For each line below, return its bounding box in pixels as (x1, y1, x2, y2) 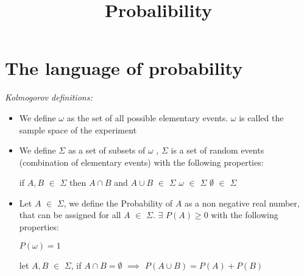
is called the (239, 111, 284, 124)
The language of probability (5, 55, 243, 80)
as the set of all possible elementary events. (66, 111, 228, 124)
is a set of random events (171, 144, 264, 157)
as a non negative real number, (184, 196, 300, 209)
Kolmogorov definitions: (5, 91, 93, 104)
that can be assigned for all (19, 208, 121, 221)
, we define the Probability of (63, 196, 173, 209)
